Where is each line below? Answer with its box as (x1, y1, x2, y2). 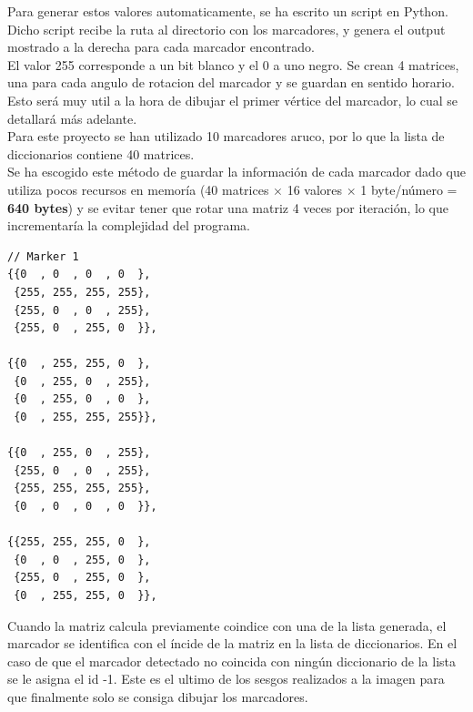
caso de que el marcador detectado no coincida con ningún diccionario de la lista (7, 651, 456, 670)
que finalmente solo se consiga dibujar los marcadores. (7, 687, 308, 706)
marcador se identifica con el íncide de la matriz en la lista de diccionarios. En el (7, 634, 458, 653)
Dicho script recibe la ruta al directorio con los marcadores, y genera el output (7, 19, 446, 38)
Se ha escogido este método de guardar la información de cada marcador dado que (7, 162, 466, 181)
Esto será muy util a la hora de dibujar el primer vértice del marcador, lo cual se (7, 90, 458, 109)
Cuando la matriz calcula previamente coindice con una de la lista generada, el (7, 615, 447, 635)
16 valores (287, 179, 343, 198)
